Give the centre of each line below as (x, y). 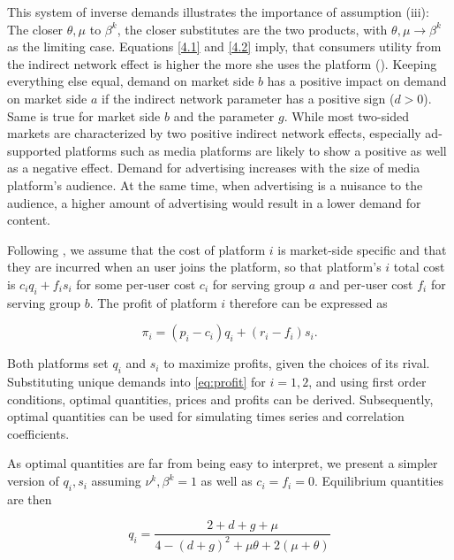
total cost (419, 267)
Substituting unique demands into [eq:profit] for (136, 382)
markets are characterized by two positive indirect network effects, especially (214, 133)
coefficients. (38, 433)
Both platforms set (58, 363)
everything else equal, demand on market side (131, 81)
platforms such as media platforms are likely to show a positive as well (256, 150)
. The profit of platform (153, 302)
